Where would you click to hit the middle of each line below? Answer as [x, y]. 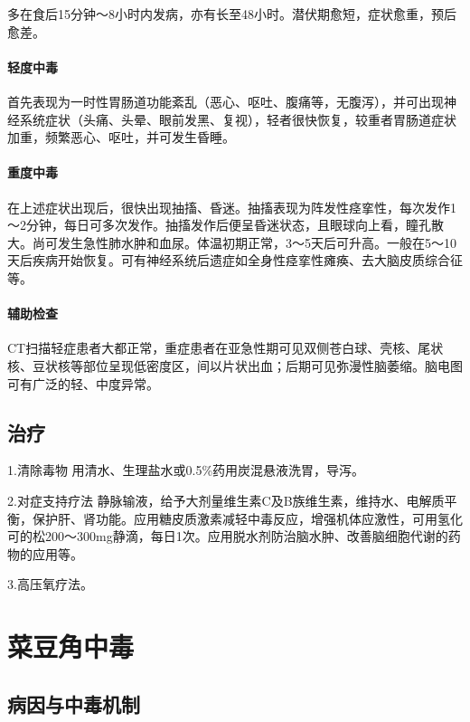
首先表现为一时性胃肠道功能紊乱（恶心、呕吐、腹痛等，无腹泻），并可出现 [226, 101]
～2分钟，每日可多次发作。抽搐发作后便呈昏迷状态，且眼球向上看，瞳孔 [219, 225]
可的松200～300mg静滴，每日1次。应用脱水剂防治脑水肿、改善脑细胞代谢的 [228, 536]
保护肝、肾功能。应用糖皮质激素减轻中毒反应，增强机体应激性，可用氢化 [247, 518]
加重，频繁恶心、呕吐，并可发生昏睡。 [121, 137]
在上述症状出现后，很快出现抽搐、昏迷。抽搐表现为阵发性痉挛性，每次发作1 [232, 207]
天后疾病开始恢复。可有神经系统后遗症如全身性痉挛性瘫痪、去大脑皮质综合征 [235, 260]
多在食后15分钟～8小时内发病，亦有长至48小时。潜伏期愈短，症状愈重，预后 [232, 14]
